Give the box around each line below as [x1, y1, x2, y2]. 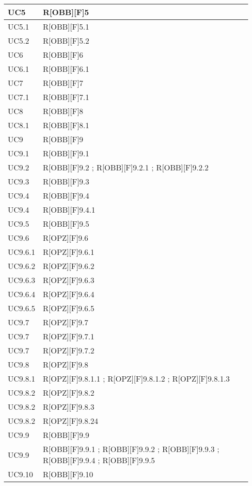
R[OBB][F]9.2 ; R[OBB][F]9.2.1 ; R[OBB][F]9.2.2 [43, 162, 209, 173]
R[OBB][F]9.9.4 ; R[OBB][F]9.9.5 [43, 454, 155, 466]
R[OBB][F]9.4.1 [43, 204, 95, 215]
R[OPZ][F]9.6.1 [43, 246, 94, 257]
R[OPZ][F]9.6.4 [43, 288, 94, 300]
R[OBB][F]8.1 [43, 119, 90, 131]
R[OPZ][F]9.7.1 [43, 331, 94, 342]
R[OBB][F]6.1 [43, 63, 90, 74]
